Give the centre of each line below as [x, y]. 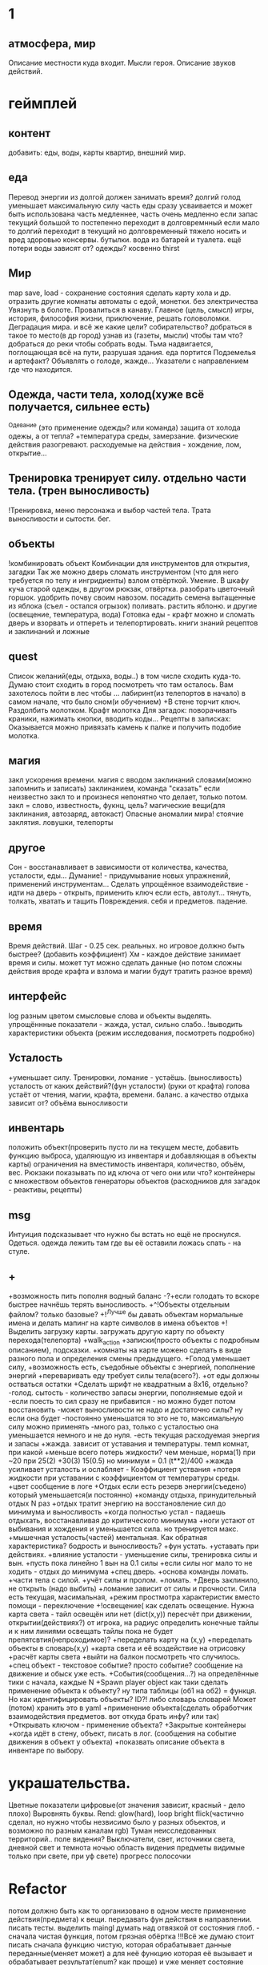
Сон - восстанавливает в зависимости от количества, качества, [118, 867]
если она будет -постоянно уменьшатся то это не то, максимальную [126, 1418]
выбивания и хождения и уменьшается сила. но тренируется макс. [123, 1529]
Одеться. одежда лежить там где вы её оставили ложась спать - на [125, 1243]
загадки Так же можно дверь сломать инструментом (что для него [123, 572]
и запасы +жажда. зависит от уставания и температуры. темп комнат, [129, 1444]
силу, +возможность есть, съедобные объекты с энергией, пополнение [132, 1367]
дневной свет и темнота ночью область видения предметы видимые [127, 1848]
